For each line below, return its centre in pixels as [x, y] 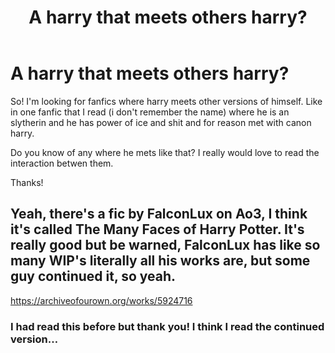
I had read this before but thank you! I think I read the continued [167, 326]
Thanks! [27, 182]
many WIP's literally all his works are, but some [160, 261]
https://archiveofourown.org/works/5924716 [101, 300]
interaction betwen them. [62, 163]
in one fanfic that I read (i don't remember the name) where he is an [150, 112]
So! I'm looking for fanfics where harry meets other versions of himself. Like [166, 101]
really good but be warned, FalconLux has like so [165, 245]
